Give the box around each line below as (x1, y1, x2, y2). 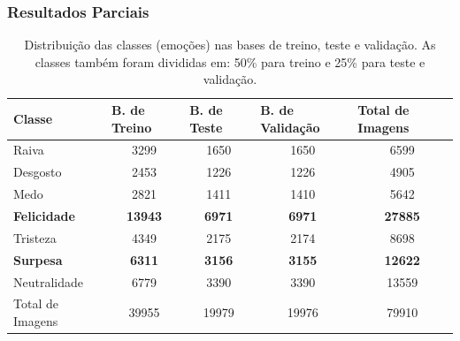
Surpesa (13, 250, 63, 269)
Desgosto (13, 163, 62, 181)
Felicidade (13, 206, 75, 224)
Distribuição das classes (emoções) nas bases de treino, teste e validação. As (24, 35, 436, 54)
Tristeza (13, 228, 57, 246)
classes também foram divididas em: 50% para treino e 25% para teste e (34, 52, 425, 71)
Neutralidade (13, 272, 84, 291)
